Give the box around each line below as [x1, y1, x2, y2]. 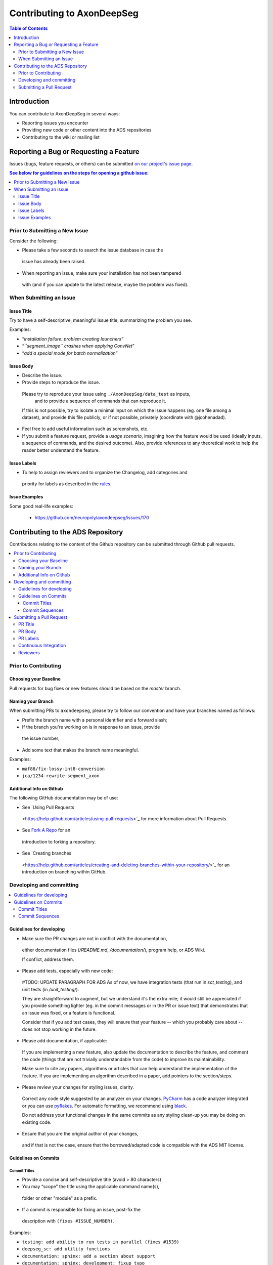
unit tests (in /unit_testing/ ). [22, 986, 79, 992]
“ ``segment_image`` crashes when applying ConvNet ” [22, 343, 135, 349]
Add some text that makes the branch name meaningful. [22, 747, 139, 753]
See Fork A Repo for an [22, 827, 71, 833]
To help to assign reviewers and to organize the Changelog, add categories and [22, 469, 188, 475]
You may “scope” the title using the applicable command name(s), [22, 1184, 160, 1190]
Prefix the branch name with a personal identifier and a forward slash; [22, 716, 168, 723]
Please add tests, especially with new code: [22, 967, 113, 974]
